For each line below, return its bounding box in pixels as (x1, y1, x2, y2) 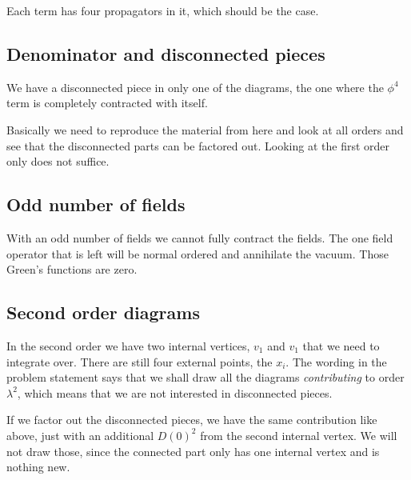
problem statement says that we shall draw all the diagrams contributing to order (6, 369, 405, 386)
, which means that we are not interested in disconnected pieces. (17, 384, 333, 401)
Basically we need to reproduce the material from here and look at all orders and (6, 121, 404, 138)
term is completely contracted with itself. (6, 94, 208, 111)
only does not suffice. (6, 153, 110, 170)
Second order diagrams (6, 300, 200, 325)
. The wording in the (285, 353, 387, 370)
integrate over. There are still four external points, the (6, 353, 273, 370)
